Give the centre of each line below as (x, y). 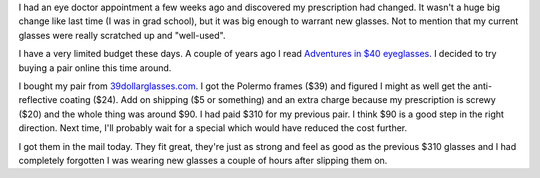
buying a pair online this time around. (95, 67)
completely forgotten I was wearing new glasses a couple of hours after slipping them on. (203, 160)
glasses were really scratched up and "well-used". (122, 35)
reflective (38, 100)
